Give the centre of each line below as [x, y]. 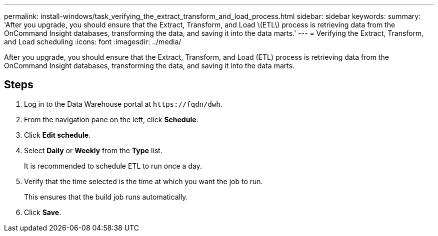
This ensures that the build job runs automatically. [106, 197]
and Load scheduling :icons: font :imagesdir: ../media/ [93, 42]
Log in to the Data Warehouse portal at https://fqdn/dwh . [123, 104]
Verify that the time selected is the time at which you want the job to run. [143, 181]
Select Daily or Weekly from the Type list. [93, 150]
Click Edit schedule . [57, 135]
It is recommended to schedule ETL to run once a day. [113, 166]
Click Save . [43, 212]
